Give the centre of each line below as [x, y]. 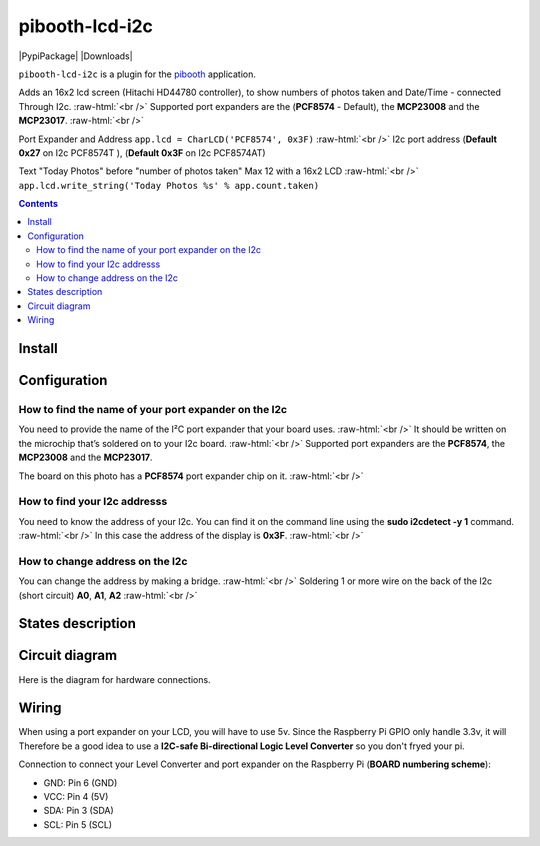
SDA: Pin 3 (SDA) [78, 811]
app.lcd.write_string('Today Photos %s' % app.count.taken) [169, 185]
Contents [38, 204]
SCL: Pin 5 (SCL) [78, 824]
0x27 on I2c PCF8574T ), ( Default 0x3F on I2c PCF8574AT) [142, 152]
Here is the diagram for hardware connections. [114, 679]
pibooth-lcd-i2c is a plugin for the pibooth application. [137, 74]
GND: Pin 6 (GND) [80, 782]
